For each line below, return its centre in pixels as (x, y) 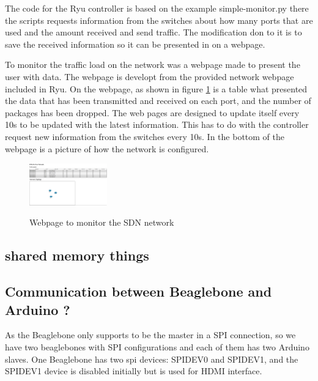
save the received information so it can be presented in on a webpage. (135, 44)
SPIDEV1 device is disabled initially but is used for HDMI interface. (134, 371)
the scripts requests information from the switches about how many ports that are (159, 20)
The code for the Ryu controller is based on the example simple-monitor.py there (157, 8)
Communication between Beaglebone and (139, 291)
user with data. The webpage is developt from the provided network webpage (150, 76)
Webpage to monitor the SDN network (102, 222)
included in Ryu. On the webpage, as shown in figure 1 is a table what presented (156, 88)
